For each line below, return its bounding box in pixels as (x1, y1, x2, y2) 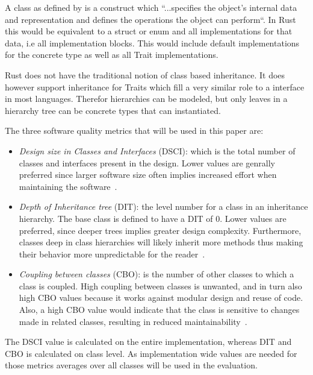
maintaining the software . (19, 180, 117, 192)
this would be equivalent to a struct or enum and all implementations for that (5, 25, 293, 37)
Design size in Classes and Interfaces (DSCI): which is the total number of (19, 144, 296, 157)
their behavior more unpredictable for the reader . (19, 247, 205, 260)
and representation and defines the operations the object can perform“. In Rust (5, 13, 296, 25)
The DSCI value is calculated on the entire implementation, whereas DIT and (5, 335, 292, 348)
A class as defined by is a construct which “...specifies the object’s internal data (5, 1, 297, 13)
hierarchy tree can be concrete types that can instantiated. (5, 104, 221, 116)
